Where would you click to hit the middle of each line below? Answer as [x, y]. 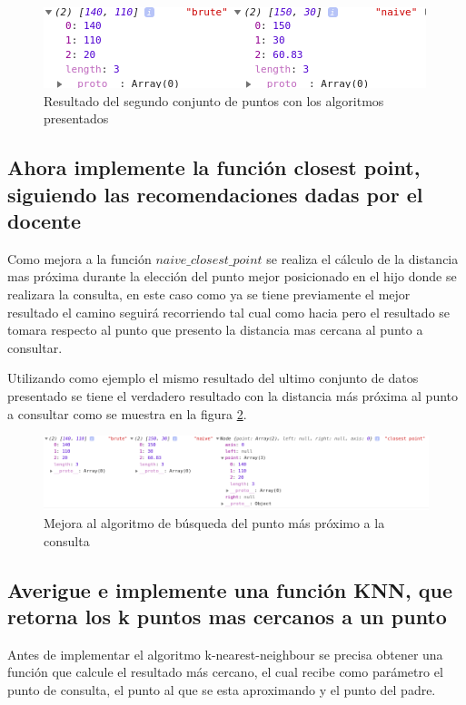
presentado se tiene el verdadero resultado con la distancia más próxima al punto [233, 395]
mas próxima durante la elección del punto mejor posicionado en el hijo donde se [232, 276]
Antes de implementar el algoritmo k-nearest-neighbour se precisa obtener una [225, 654]
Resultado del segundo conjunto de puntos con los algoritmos [214, 100]
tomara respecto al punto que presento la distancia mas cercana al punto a [215, 330]
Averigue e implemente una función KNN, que [230, 589]
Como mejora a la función [79, 258]
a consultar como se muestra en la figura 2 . [127, 413]
